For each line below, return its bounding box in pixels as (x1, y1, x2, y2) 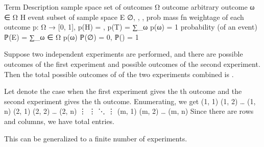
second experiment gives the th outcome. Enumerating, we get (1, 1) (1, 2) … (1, (4, 95, 256, 106)
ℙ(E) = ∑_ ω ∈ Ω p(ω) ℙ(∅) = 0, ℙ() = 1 (4, 31, 139, 42)
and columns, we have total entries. (4, 115, 115, 126)
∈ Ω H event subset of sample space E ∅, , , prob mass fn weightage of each (4, 11, 244, 22)
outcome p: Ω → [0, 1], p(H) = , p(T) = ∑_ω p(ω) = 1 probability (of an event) (4, 21, 257, 32)
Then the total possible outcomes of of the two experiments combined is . (4, 68, 234, 79)
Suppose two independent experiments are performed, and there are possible (4, 48, 243, 59)
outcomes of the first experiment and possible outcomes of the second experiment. (4, 58, 260, 69)
